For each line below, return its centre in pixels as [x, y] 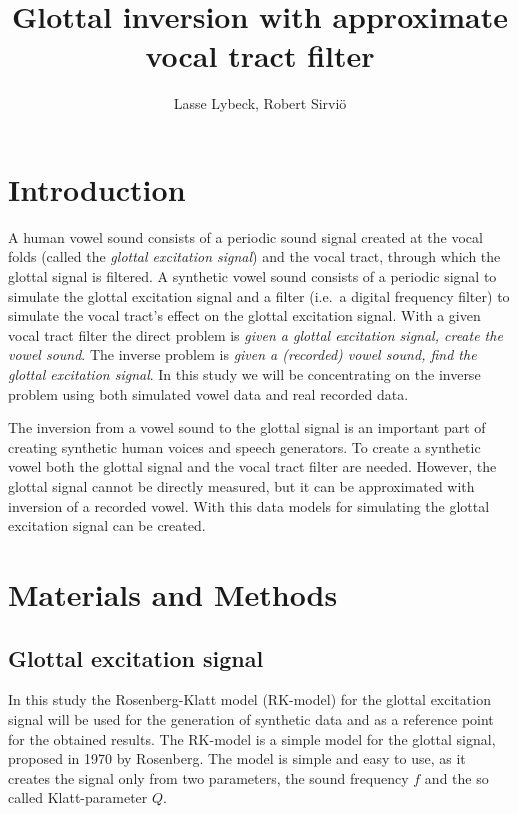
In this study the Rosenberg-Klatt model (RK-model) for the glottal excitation [249, 699]
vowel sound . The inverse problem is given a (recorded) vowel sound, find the [242, 354]
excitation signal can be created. [107, 525]
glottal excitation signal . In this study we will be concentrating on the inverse [244, 374]
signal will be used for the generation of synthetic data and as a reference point [251, 718]
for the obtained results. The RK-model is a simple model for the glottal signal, [252, 738]
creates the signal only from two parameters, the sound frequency [208, 777]
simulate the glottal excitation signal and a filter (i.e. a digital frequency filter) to [259, 295]
